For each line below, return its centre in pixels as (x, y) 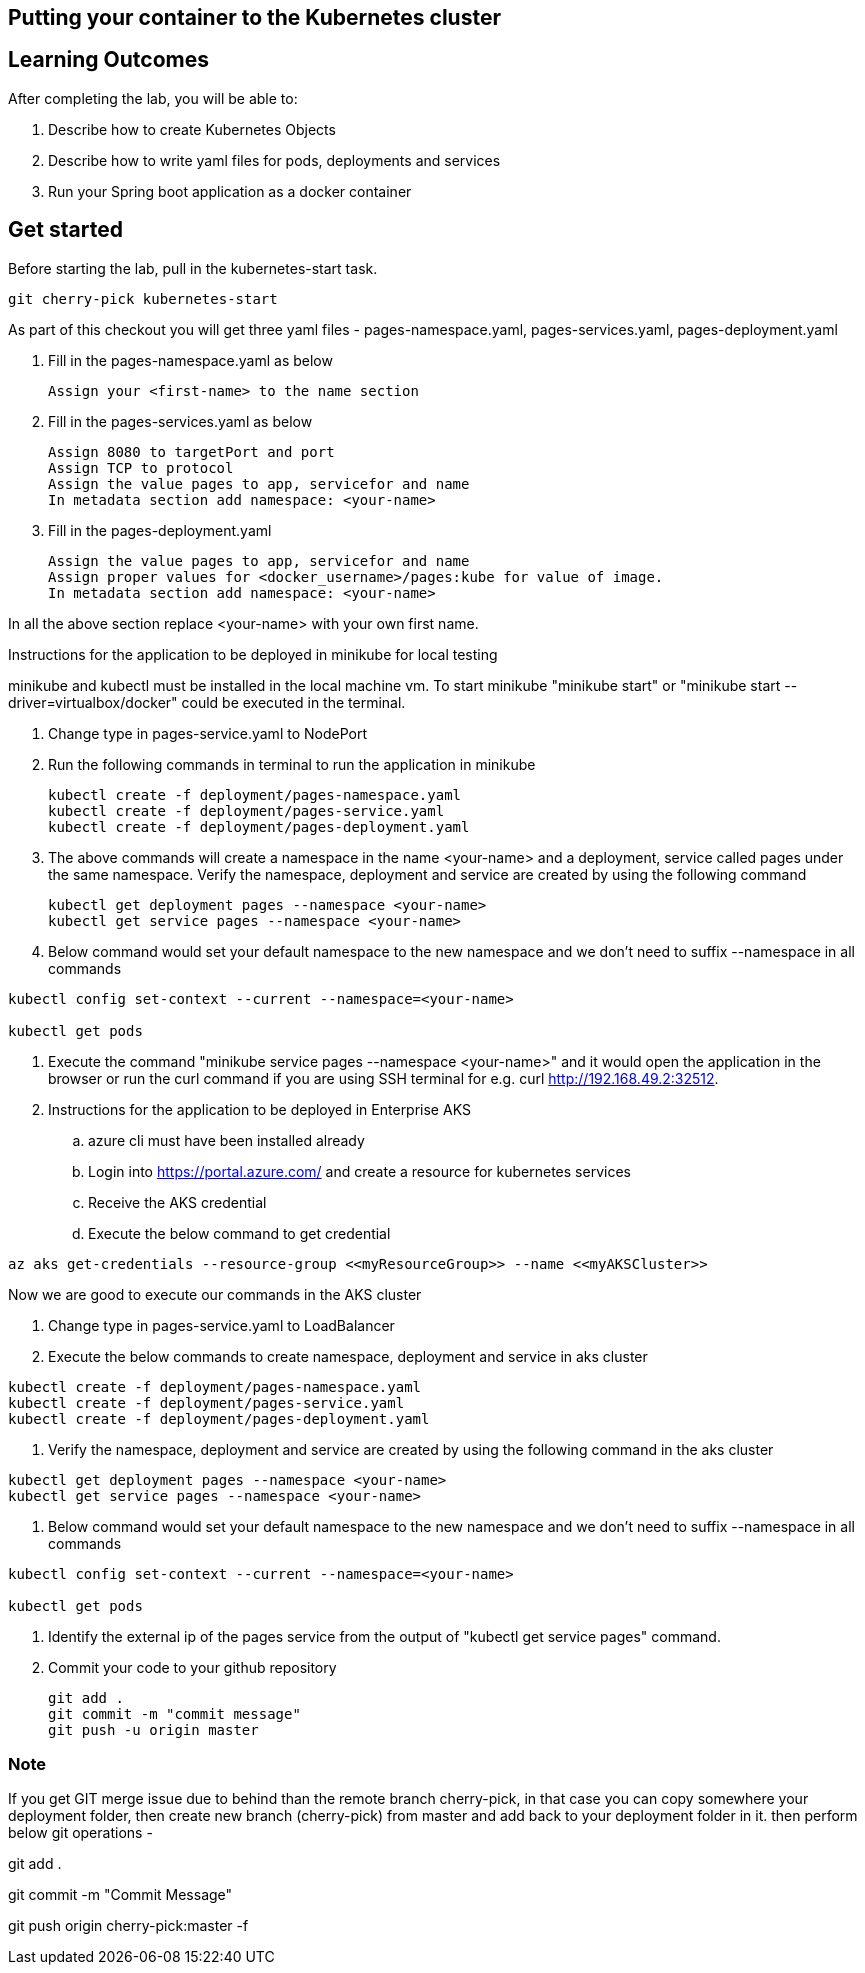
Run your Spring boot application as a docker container (230, 191)
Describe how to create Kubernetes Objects (192, 129)
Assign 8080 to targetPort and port (191, 451)
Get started (65, 230)
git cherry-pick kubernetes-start (143, 298)
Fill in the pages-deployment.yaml (160, 530)
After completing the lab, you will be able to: (153, 98)
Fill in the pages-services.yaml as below (180, 421)
